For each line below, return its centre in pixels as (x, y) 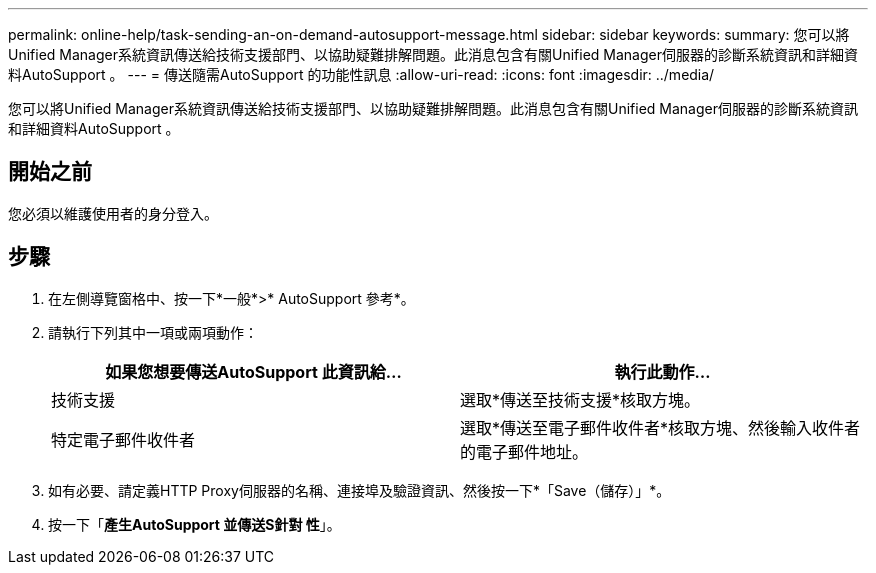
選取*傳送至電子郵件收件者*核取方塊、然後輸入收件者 (660, 427)
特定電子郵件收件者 (123, 439)
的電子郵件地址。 (524, 451)
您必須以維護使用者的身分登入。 (113, 213)
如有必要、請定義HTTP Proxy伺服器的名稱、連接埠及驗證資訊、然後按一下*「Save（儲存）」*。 (359, 490)
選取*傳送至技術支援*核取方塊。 (580, 399)
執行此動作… (662, 371)
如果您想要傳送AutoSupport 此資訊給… (253, 371)
